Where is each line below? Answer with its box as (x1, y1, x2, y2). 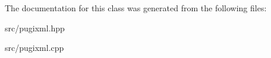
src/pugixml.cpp (5, 41, 64, 54)
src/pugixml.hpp (5, 21, 65, 34)
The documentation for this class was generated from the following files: (5, 2, 267, 14)
